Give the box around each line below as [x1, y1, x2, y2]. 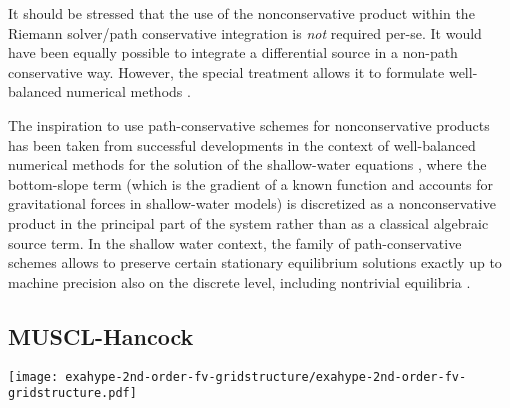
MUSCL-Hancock [8, 320, 194, 351]
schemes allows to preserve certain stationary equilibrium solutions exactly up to [8, 252, 502, 273]
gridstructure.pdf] [8, 386, 137, 401]
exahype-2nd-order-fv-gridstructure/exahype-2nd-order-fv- [65, 369, 467, 384]
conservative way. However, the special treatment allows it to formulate [8, 61, 445, 82]
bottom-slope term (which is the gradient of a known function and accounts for [8, 173, 493, 194]
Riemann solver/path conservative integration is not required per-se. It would [8, 22, 482, 43]
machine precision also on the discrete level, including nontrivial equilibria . [8, 271, 471, 292]
